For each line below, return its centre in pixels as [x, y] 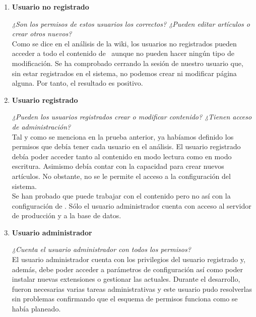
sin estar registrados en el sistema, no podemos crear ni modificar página [124, 73]
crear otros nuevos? [42, 34]
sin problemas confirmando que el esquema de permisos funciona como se [125, 299]
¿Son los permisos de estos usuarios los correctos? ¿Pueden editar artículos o [131, 23]
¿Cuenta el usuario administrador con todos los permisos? [101, 249]
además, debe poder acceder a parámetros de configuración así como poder [127, 269]
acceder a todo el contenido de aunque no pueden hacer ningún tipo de [123, 53]
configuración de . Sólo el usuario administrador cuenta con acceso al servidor [132, 205]
